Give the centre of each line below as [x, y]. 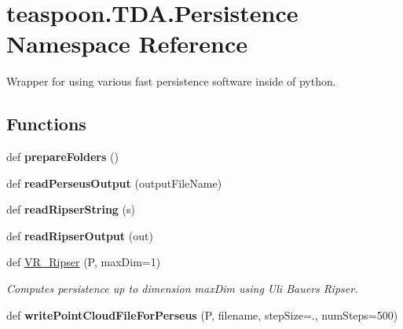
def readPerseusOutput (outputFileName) [114, 183]
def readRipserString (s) [71, 209]
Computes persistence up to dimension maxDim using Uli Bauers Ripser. [182, 289]
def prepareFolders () [62, 157]
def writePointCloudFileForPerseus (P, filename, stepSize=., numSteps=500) [202, 314]
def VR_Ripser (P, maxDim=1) [84, 262]
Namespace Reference [127, 44]
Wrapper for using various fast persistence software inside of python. [171, 81]
